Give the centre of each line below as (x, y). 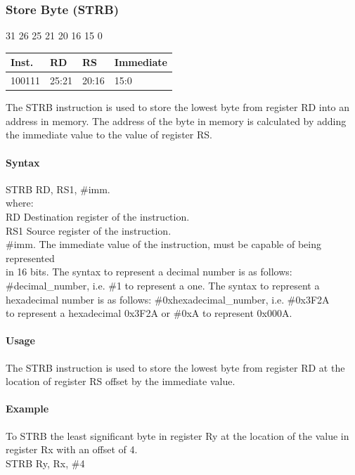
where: (20, 203)
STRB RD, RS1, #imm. (58, 189)
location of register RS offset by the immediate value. (121, 381)
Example (27, 409)
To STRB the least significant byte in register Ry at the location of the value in (177, 435)
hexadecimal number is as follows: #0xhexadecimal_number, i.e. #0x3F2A (168, 299)
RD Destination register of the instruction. (98, 217)
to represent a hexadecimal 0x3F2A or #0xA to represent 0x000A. (149, 313)
